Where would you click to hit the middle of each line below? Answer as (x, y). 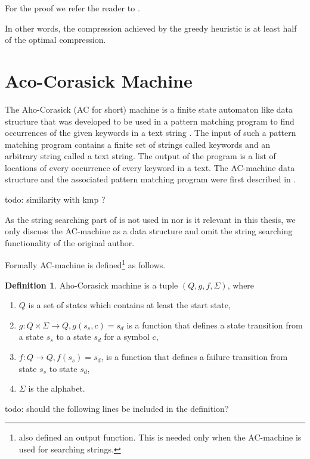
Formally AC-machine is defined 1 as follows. (85, 264)
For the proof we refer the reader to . (72, 8)
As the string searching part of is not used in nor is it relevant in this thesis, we (150, 219)
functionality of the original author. (70, 242)
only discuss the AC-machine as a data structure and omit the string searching (149, 231)
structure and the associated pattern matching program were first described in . (151, 179)
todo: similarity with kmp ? (55, 199)
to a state (74, 337)
